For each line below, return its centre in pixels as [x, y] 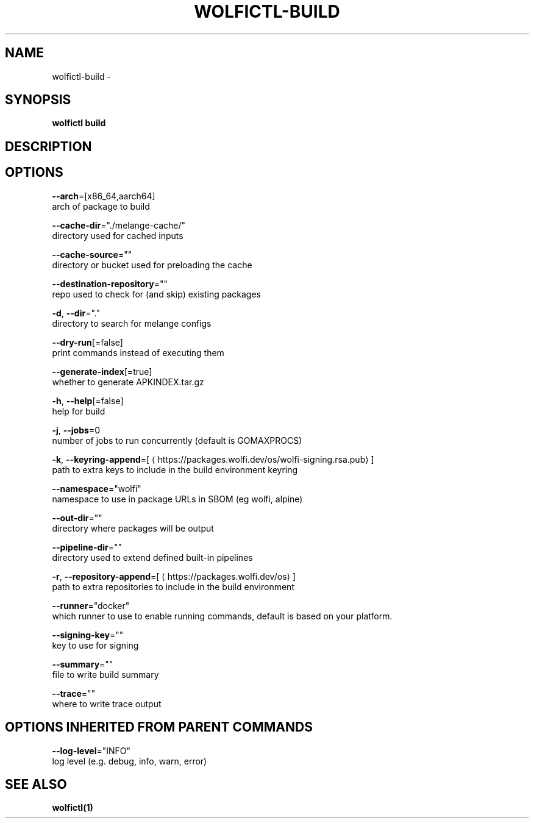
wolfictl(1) [73, 808]
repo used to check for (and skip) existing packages [157, 294]
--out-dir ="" [77, 518]
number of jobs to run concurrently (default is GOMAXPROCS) [177, 440]
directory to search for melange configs [132, 323]
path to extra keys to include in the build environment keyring [175, 469]
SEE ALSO [36, 784]
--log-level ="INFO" [91, 750]
